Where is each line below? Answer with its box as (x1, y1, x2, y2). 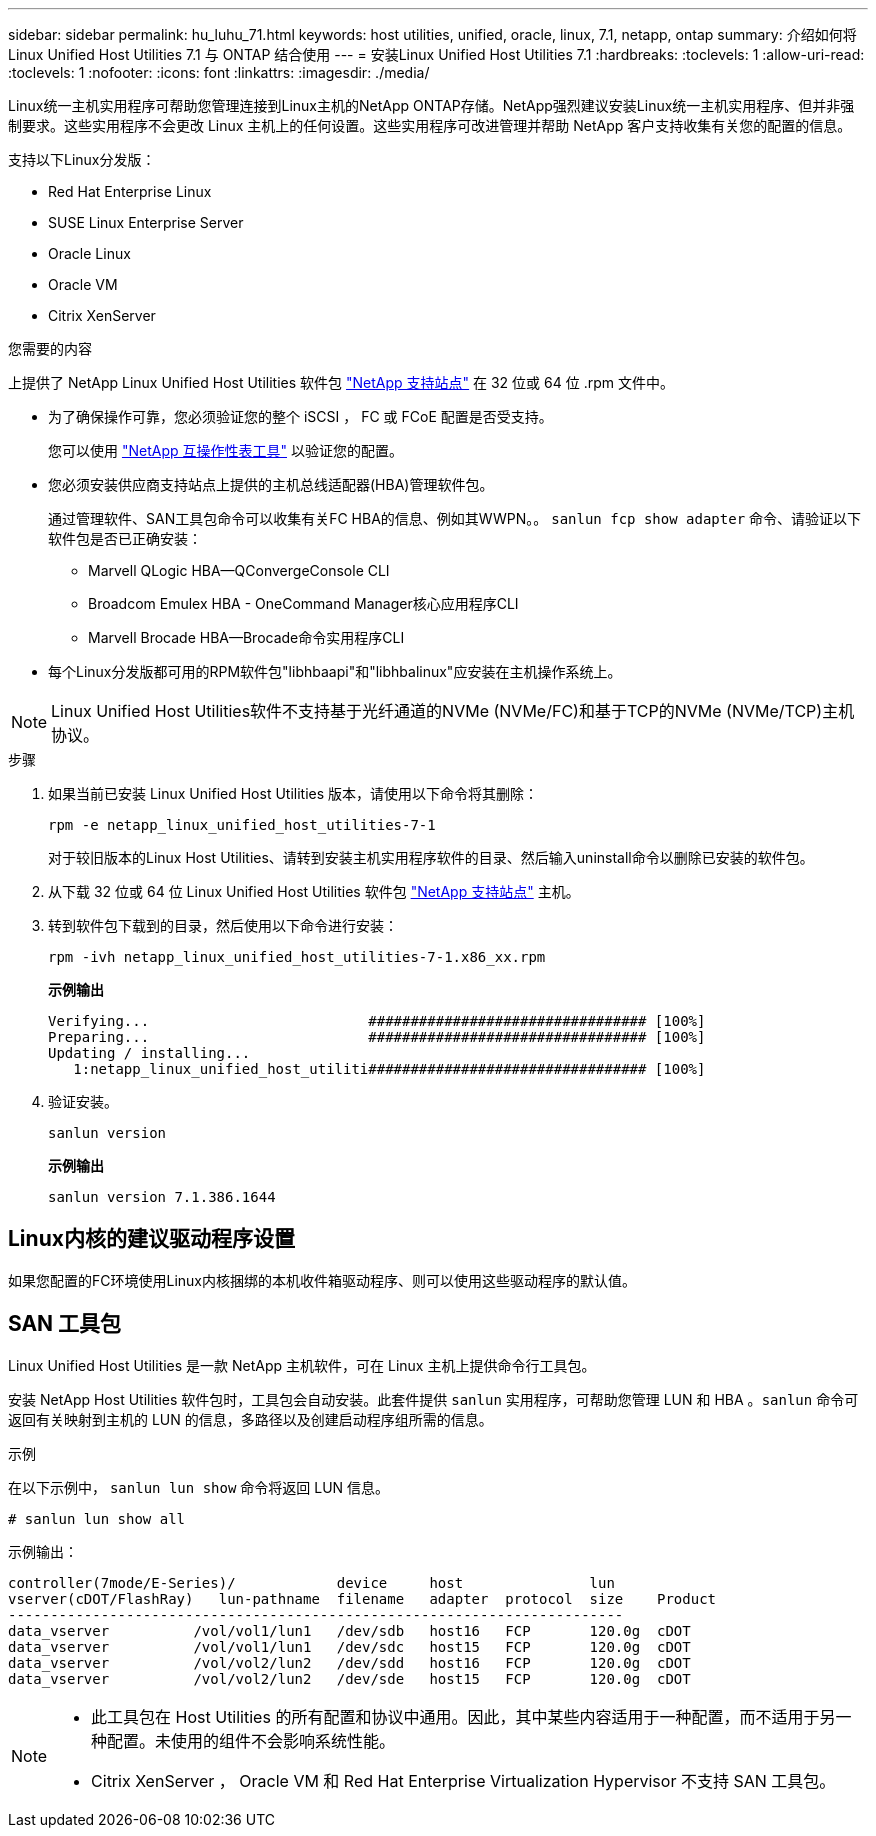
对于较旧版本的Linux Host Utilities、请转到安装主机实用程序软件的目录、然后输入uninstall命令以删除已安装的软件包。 (48, 849, 814, 866)
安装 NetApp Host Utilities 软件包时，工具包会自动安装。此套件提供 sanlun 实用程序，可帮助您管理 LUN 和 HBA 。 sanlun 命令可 (8, 1390, 859, 1408)
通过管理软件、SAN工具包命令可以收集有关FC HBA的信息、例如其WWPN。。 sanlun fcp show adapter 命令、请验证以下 (48, 510, 862, 527)
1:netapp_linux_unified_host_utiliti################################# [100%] (73, 1061, 706, 1077)
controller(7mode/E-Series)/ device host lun (8, 1574, 615, 1591)
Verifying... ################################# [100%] (48, 1013, 706, 1029)
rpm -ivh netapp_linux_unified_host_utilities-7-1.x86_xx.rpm (48, 949, 546, 965)
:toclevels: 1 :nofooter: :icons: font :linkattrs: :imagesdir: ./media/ (8, 64, 430, 81)
